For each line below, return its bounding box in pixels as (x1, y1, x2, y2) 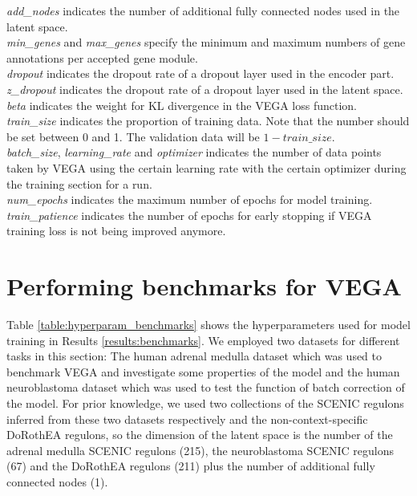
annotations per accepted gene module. (6, 49, 198, 66)
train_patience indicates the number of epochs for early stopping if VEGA (6, 206, 372, 223)
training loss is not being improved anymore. (6, 222, 226, 239)
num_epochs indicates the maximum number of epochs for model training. (6, 191, 373, 208)
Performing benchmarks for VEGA (6, 270, 402, 303)
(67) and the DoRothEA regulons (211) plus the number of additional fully (6, 457, 375, 474)
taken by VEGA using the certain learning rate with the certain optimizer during (6, 159, 407, 176)
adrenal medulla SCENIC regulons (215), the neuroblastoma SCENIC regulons (6, 441, 395, 458)
